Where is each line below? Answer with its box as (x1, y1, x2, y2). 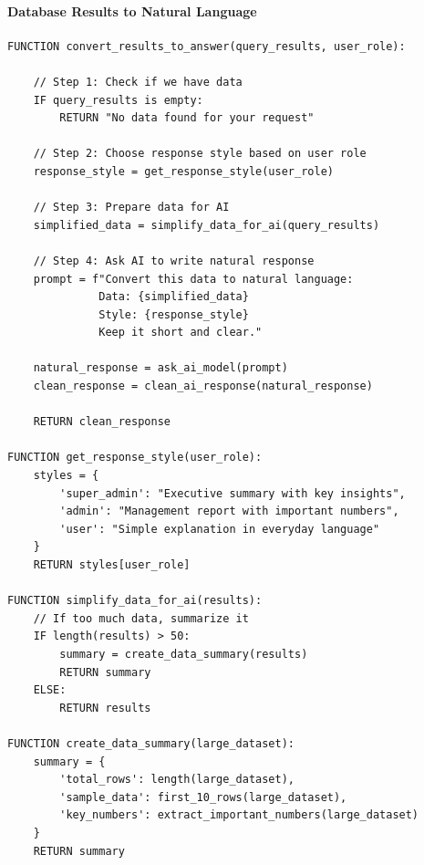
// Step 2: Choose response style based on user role (33, 147, 367, 161)
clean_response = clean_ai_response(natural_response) (33, 380, 373, 393)
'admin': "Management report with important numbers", (59, 505, 399, 518)
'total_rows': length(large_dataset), (59, 773, 295, 787)
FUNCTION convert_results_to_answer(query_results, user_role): (7, 39, 406, 53)
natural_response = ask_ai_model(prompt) (33, 361, 288, 375)
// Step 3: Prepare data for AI (33, 201, 230, 214)
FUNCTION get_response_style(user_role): (7, 451, 263, 464)
